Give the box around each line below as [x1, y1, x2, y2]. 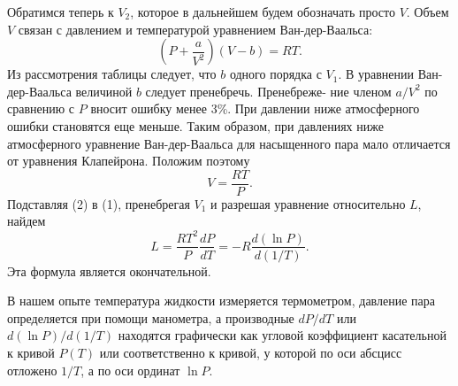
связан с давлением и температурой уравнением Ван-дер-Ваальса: [18, 19, 373, 38]
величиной [75, 81, 133, 100]
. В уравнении [338, 65, 414, 83]
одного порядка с [229, 65, 322, 83]
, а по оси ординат [80, 360, 180, 379]
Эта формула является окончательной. [7, 261, 211, 280]
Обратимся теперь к [7, 3, 114, 20]
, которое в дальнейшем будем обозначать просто [130, 3, 395, 20]
